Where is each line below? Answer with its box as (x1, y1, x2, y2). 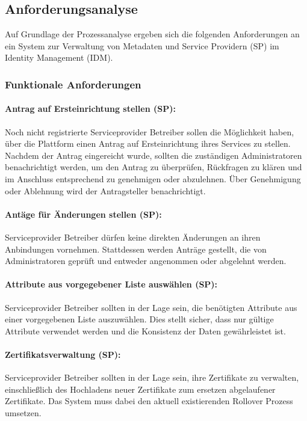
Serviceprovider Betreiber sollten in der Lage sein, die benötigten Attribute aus (5, 301, 297, 313)
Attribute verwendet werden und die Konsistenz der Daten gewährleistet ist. (5, 324, 286, 337)
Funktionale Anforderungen (5, 76, 141, 91)
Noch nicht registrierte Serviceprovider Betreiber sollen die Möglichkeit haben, (5, 125, 294, 138)
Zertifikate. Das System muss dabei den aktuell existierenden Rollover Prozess (5, 395, 293, 407)
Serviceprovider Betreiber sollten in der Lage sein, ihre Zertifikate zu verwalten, (5, 371, 299, 384)
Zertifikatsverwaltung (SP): (5, 348, 121, 360)
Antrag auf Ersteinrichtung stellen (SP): (5, 102, 176, 115)
